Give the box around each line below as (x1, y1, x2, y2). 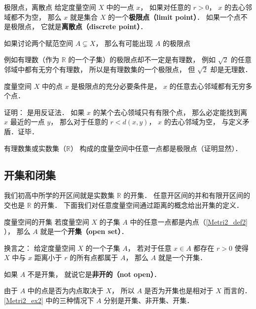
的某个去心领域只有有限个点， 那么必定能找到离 (93, 107, 248, 117)
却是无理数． (210, 64, 252, 74)
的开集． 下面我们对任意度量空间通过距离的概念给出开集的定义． (34, 199, 243, 210)
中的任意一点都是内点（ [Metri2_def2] (130, 216, 248, 227)
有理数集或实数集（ (4, 143, 66, 153)
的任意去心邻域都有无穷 (169, 80, 246, 91)
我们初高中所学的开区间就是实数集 (4, 190, 114, 200)
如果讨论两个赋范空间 (4, 38, 73, 48)
